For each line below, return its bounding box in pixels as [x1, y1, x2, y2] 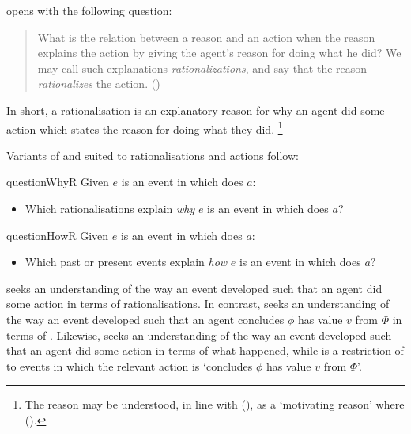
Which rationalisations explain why [25, 200, 195, 216]
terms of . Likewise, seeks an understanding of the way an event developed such [6, 326, 392, 343]
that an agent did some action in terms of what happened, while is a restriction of [6, 342, 404, 359]
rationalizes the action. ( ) [37, 75, 160, 92]
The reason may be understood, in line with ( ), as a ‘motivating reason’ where [25, 396, 405, 413]
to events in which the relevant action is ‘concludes [6, 357, 253, 374]
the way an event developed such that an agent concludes [6, 310, 285, 327]
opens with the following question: [6, 2, 172, 18]
